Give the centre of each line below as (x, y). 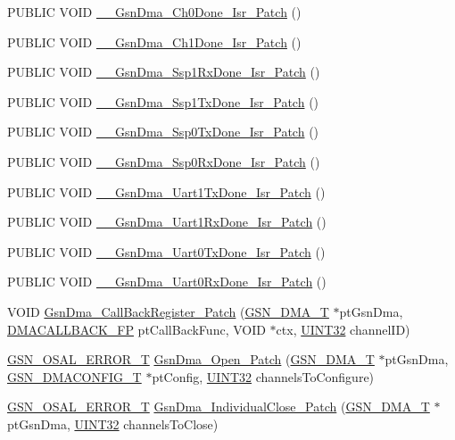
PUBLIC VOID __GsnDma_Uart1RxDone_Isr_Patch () (167, 222)
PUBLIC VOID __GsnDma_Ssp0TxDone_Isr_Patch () (163, 132)
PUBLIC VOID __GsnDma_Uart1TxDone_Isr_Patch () (166, 191)
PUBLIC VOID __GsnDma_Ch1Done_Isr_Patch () (154, 42)
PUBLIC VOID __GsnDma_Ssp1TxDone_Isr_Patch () (163, 101)
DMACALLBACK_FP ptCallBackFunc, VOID (136, 329)
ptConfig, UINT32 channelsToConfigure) (263, 376)
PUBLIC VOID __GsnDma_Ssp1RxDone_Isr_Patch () (164, 72)
